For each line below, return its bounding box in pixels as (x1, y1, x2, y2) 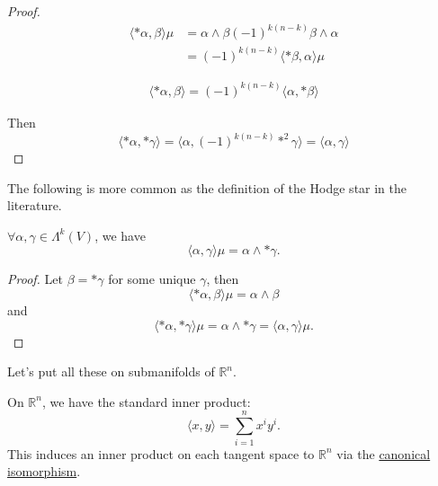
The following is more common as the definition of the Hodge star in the (7, 178, 407, 197)
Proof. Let (7, 270, 63, 288)
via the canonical (336, 444, 431, 463)
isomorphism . (7, 462, 81, 481)
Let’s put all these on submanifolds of (7, 362, 215, 381)
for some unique (108, 270, 196, 288)
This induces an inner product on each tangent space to (7, 444, 315, 463)
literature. (7, 196, 62, 215)
